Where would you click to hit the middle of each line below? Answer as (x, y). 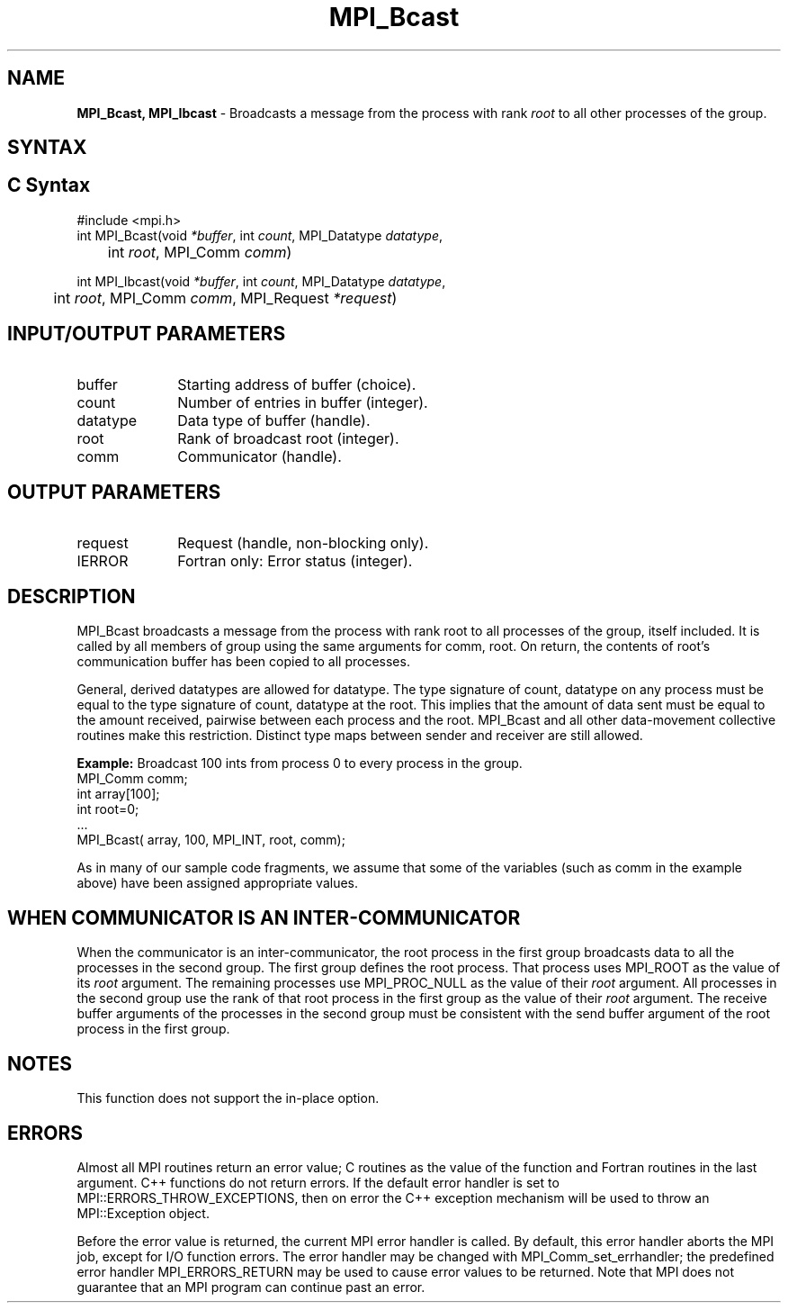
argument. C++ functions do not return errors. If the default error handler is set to (318, 1182)
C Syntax (49, 185)
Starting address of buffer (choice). (297, 384)
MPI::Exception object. (143, 1213)
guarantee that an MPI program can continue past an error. (251, 1287)
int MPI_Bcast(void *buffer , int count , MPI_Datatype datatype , (260, 235)
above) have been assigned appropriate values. (218, 883)
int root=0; (108, 809)
